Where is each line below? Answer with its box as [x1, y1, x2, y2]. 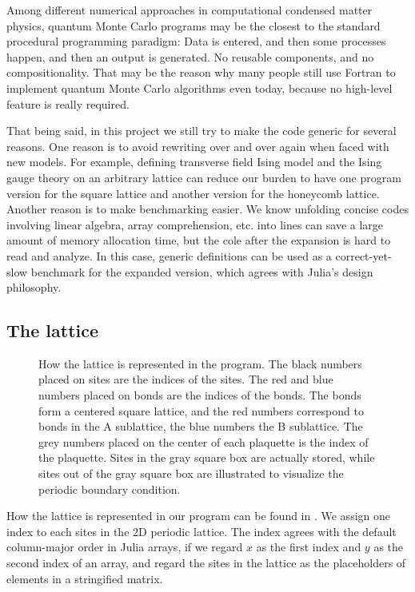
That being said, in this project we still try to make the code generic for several [6, 122, 397, 139]
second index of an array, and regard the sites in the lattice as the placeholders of [6, 554, 406, 571]
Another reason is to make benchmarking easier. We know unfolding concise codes [6, 201, 409, 217]
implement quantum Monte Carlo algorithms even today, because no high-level [6, 79, 393, 96]
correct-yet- [335, 247, 392, 264]
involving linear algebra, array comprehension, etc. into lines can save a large [6, 216, 384, 232]
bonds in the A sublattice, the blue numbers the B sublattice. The [38, 418, 363, 435]
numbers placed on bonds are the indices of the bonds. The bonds [38, 387, 361, 403]
